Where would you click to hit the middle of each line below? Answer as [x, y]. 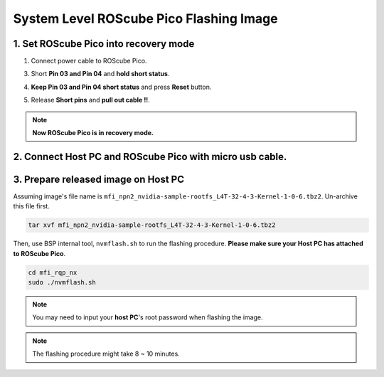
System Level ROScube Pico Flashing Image [145, 18]
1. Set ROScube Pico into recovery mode [104, 44]
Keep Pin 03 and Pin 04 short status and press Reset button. [121, 87]
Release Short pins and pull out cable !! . [91, 100]
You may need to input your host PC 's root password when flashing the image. [148, 317]
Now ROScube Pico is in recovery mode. [93, 133]
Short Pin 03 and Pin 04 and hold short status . [100, 74]
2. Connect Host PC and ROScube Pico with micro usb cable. [150, 156]
